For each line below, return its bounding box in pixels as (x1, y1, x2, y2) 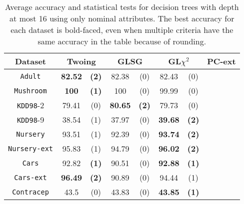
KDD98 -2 (16, 99, 44, 111)
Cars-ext (14, 173, 47, 182)
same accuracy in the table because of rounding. (37, 35, 206, 47)
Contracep (12, 188, 49, 196)
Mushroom (14, 86, 47, 95)
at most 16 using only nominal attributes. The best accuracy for (9, 12, 234, 24)
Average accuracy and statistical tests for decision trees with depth (4, 1, 239, 12)
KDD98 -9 (16, 114, 44, 125)
